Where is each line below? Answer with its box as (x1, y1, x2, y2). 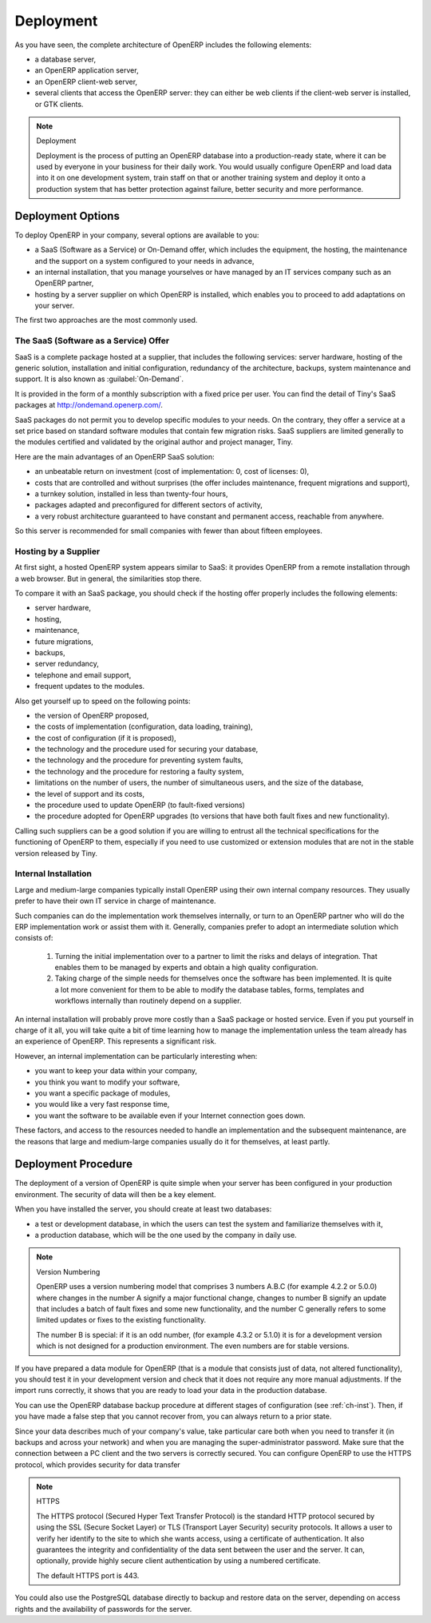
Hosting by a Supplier (14, 546, 101, 557)
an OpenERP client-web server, (34, 77, 138, 86)
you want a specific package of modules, (34, 1088, 171, 1098)
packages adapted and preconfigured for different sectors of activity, (34, 500, 263, 510)
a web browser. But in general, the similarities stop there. (14, 574, 202, 583)
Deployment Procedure (14, 1157, 133, 1171)
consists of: (14, 933, 53, 943)
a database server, (34, 54, 97, 64)
